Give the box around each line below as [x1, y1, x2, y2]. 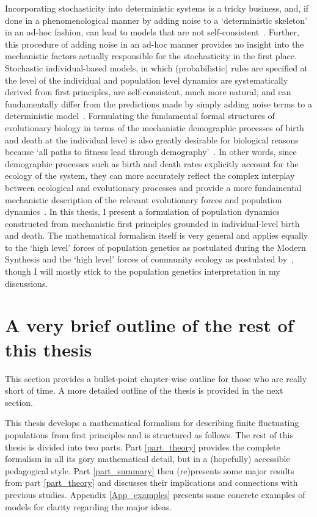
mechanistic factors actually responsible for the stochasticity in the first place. [5, 49, 297, 62]
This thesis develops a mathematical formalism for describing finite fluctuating [5, 416, 299, 429]
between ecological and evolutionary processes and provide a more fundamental [5, 181, 302, 193]
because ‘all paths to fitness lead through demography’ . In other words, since [5, 145, 297, 158]
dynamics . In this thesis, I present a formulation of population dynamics [5, 205, 280, 218]
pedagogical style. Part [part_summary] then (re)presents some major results [5, 464, 294, 477]
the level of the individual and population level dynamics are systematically [5, 73, 288, 86]
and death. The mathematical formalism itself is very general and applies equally [5, 229, 308, 242]
